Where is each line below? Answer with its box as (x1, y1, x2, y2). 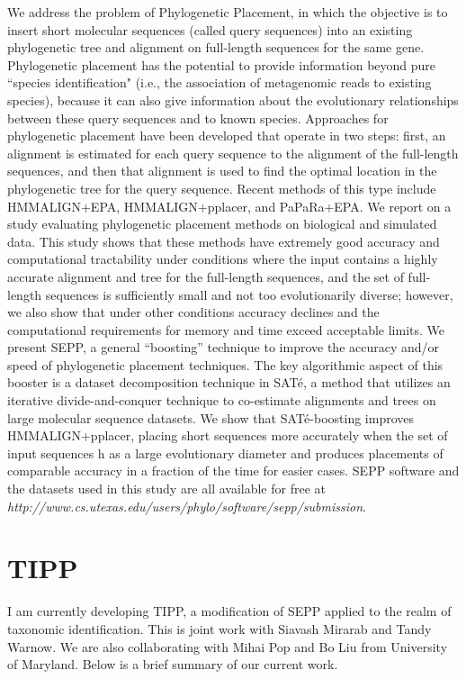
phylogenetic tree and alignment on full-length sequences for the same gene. (7, 38, 425, 57)
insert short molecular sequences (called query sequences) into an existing (7, 20, 413, 39)
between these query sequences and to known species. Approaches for (7, 108, 389, 127)
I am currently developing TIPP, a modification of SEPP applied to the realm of (7, 602, 452, 620)
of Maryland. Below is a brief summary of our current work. (7, 655, 338, 674)
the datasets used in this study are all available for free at (7, 479, 326, 498)
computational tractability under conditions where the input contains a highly (7, 249, 438, 268)
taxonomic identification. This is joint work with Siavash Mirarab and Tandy (7, 619, 432, 638)
